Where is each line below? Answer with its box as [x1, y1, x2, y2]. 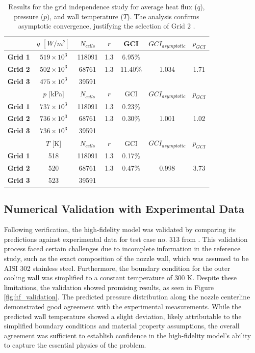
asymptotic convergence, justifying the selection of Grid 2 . [18, 21, 195, 31]
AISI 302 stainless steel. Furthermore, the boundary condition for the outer [4, 263, 230, 273]
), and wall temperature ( [47, 11, 124, 21]
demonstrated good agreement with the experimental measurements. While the [4, 301, 242, 311]
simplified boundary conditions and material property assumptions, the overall [4, 321, 240, 331]
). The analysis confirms [127, 11, 200, 21]
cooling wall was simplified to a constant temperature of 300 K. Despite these [4, 272, 237, 283]
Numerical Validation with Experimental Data [4, 201, 245, 216]
